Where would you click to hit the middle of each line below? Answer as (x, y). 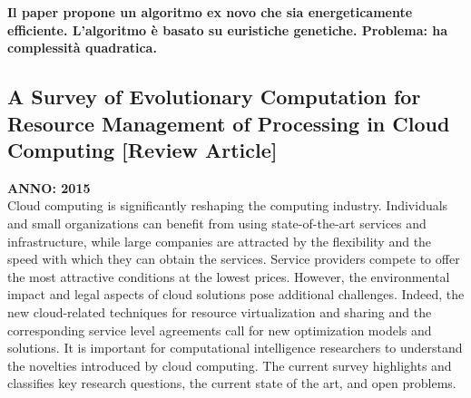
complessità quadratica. (82, 48)
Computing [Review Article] (142, 149)
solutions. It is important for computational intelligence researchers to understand (235, 348)
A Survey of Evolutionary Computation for (214, 97)
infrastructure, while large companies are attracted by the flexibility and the (220, 241)
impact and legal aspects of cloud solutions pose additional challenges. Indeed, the (236, 294)
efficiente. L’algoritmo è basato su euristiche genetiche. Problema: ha (228, 29)
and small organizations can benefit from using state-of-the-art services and (217, 223)
